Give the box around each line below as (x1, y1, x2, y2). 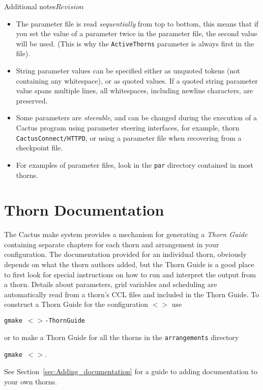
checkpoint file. (16, 142, 63, 153)
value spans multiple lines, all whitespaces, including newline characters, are (16, 85, 253, 96)
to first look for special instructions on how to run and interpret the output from (4, 269, 256, 279)
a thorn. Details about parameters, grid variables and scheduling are (4, 279, 217, 290)
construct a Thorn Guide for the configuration (4, 299, 149, 309)
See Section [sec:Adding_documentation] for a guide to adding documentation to (4, 366, 257, 376)
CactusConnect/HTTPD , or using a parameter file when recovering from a (16, 132, 242, 143)
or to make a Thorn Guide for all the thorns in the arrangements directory (4, 331, 239, 342)
